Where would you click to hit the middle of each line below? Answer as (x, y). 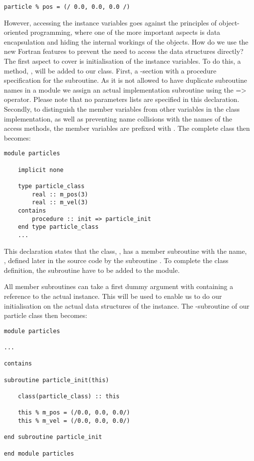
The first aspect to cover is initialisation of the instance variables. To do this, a (123, 61)
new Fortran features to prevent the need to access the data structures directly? (124, 51)
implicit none (41, 170)
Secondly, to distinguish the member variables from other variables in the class (122, 109)
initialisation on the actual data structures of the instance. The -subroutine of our (127, 305)
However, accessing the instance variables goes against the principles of (110, 22)
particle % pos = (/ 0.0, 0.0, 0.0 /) (67, 7)
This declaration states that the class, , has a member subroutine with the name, (126, 251)
